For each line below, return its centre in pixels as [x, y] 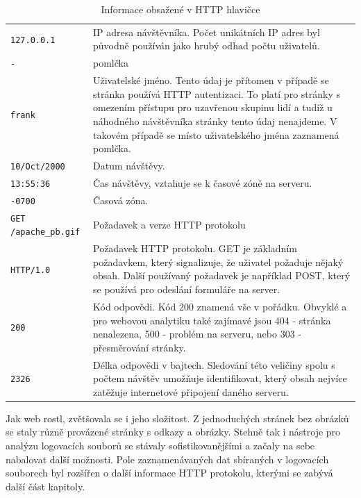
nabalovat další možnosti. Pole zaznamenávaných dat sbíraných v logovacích [167, 459]
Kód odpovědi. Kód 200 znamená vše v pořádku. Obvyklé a [220, 306]
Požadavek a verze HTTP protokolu [169, 224]
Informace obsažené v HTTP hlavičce [180, 9]
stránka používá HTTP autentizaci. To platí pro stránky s [216, 93]
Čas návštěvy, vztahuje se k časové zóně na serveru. [202, 182]
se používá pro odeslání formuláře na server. [186, 289]
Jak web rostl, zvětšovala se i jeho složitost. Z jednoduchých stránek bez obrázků [177, 418]
